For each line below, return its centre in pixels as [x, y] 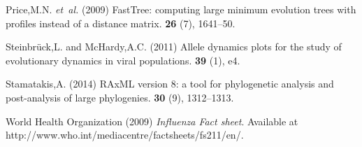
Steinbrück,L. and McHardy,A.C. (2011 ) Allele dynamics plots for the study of [174, 47]
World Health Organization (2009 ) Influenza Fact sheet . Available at [152, 121]
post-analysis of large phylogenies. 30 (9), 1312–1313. [120, 97]
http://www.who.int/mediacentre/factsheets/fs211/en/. [125, 135]
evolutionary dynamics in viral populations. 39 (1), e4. [123, 60]
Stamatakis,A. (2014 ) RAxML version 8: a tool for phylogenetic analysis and [170, 84]
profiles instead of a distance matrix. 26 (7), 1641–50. [121, 23]
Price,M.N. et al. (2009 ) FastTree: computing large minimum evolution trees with [181, 9]
